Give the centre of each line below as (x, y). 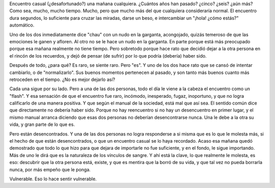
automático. (22, 25)
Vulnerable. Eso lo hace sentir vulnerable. (53, 179)
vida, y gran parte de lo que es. (42, 124)
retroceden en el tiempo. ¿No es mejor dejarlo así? (62, 79)
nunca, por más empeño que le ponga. (50, 169)
